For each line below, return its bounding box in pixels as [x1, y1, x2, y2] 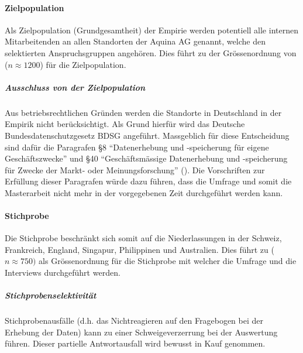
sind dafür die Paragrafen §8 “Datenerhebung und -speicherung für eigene [5, 140, 269, 153]
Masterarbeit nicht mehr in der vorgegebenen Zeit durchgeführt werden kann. [5, 186, 283, 198]
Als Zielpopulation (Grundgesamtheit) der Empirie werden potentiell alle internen [5, 23, 298, 36]
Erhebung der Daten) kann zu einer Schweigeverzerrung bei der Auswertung [5, 325, 278, 338]
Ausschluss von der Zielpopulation [5, 81, 146, 93]
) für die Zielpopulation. [40, 58, 126, 70]
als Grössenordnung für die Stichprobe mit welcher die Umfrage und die [39, 255, 297, 267]
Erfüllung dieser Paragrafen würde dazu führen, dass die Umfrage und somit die [5, 175, 292, 187]
